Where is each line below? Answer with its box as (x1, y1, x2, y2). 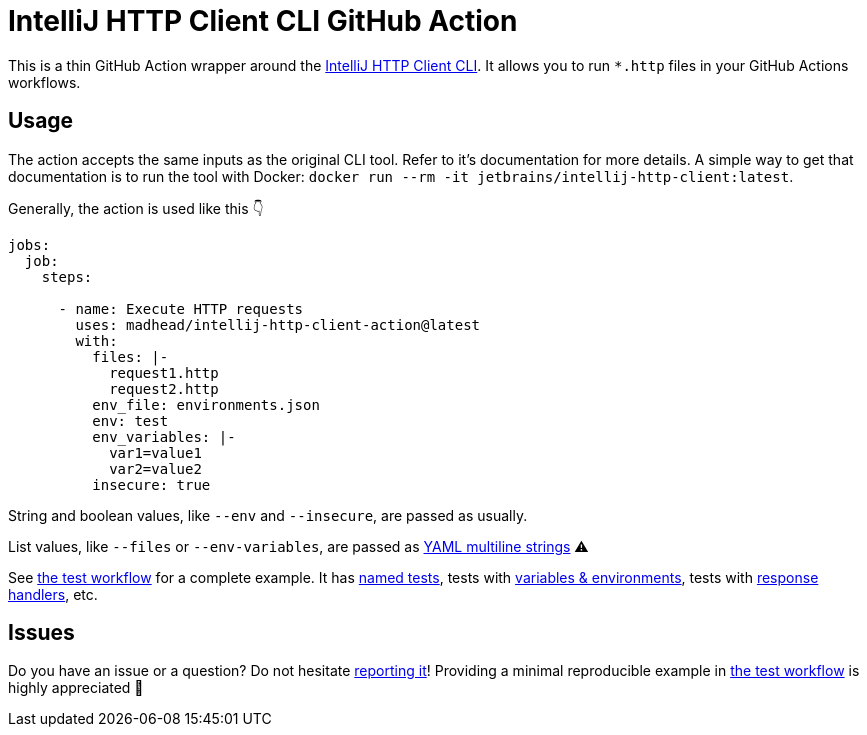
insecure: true (92, 476, 211, 493)
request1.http (109, 364, 219, 381)
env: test (92, 412, 169, 429)
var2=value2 (109, 460, 202, 477)
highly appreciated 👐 (8, 679, 144, 697)
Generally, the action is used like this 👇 (8, 199, 264, 217)
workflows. (8, 73, 81, 91)
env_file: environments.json (92, 396, 320, 413)
